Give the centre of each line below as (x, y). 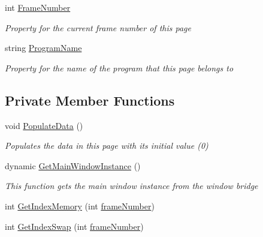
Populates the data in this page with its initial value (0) (107, 145)
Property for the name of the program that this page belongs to (119, 67)
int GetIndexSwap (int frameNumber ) (74, 226)
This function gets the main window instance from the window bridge (131, 186)
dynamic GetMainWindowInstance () (73, 165)
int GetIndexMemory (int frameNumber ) (80, 205)
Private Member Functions (90, 100)
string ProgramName (43, 48)
